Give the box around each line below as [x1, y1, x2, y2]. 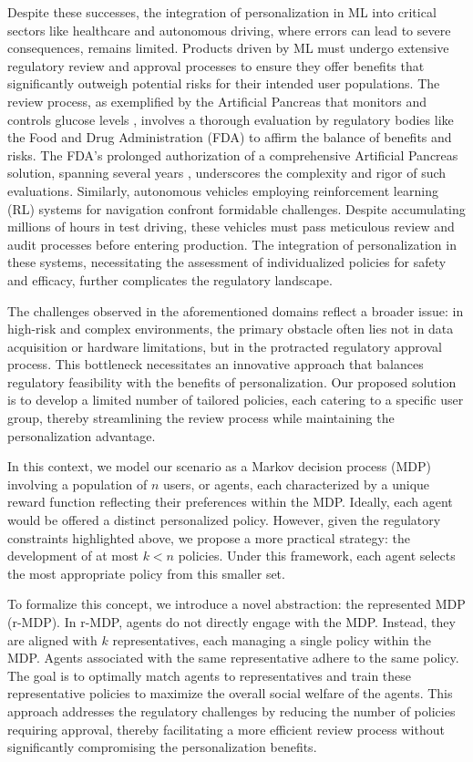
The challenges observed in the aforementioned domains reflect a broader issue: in [7, 301, 464, 320]
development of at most [7, 546, 139, 565]
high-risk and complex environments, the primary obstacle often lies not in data [7, 319, 454, 338]
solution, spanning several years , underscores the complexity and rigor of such [7, 163, 447, 182]
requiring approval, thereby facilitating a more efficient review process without [7, 719, 445, 738]
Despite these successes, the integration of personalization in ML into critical [7, 3, 437, 21]
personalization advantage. [7, 426, 156, 445]
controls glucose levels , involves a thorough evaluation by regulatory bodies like [7, 109, 454, 129]
